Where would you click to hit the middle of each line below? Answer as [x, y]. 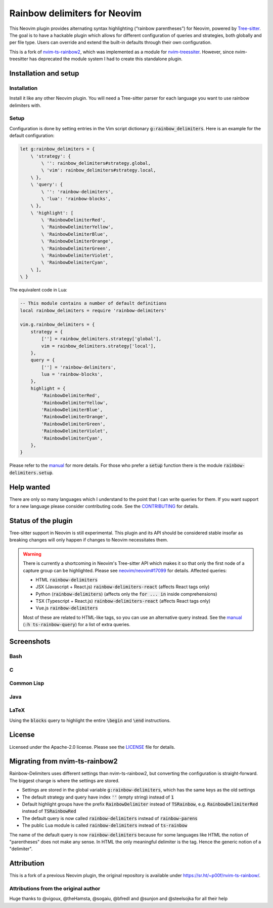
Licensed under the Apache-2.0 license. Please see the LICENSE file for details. [92, 747]
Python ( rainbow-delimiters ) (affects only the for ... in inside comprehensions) [126, 594]
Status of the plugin [41, 520]
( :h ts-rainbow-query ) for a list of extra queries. [77, 625]
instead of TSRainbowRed [49, 811]
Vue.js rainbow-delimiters [67, 608]
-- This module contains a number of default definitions [93, 303]
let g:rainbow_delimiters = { [57, 149]
